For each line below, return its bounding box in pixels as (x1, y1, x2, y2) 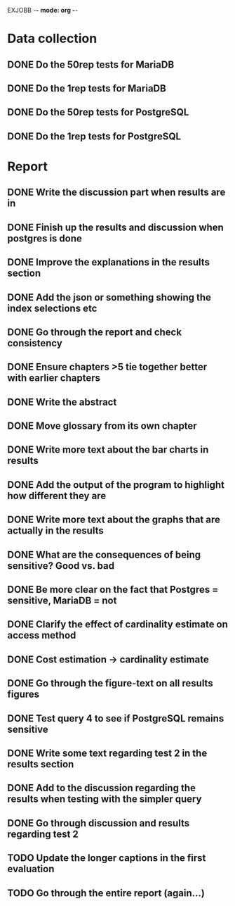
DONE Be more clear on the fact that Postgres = (7, 584, 219, 596)
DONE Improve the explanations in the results (7, 256, 210, 268)
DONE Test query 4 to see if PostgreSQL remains (7, 712, 224, 724)
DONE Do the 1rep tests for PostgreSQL (7, 130, 181, 142)
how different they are (7, 489, 107, 502)
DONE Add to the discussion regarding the (7, 782, 196, 794)
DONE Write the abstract (7, 396, 117, 408)
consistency (7, 337, 63, 349)
